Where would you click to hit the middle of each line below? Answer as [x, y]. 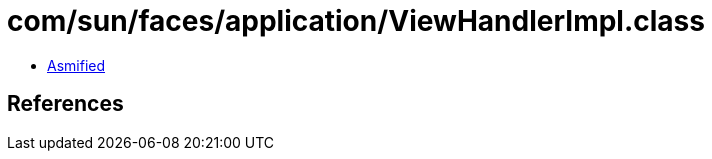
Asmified [76, 65]
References [65, 104]
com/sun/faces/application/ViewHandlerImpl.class [356, 21]
